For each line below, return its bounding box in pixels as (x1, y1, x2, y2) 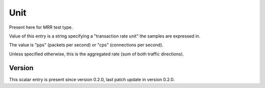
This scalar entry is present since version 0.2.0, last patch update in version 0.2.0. (9, 76, 175, 82)
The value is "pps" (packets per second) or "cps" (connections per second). (9, 42, 164, 48)
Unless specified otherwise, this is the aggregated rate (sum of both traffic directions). (9, 51, 184, 57)
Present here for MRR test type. (9, 24, 73, 30)
